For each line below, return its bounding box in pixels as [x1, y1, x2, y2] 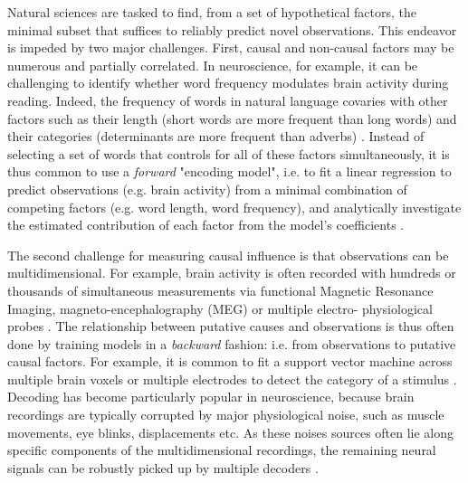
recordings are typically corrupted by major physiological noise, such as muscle [7, 405, 444, 424]
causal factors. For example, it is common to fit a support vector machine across [7, 352, 453, 371]
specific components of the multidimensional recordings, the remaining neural [7, 440, 436, 459]
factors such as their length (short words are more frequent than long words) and [7, 109, 457, 128]
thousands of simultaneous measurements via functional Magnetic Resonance [7, 280, 434, 299]
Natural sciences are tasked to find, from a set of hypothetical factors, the [7, 3, 417, 21]
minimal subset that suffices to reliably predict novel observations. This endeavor [7, 20, 457, 39]
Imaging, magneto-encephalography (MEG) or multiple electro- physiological [7, 298, 433, 317]
